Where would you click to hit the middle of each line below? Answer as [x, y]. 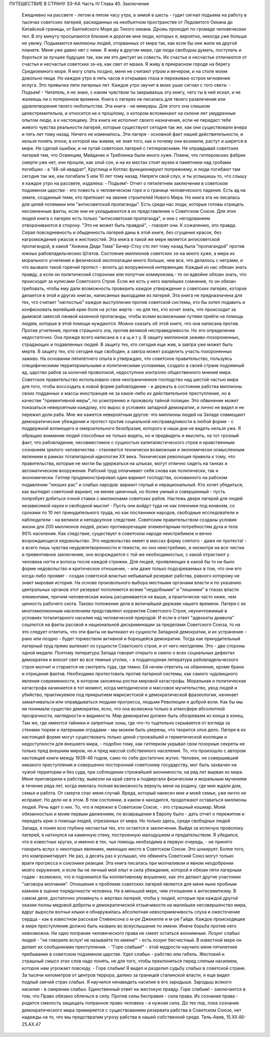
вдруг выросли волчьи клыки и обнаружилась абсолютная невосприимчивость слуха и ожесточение [131, 912]
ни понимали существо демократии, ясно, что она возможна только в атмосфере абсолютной [123, 709]
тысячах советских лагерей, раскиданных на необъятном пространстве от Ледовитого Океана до [127, 22]
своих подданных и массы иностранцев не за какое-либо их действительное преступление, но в [126, 394]
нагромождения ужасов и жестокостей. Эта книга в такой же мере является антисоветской [121, 239]
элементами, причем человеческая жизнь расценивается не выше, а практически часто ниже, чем [129, 596]
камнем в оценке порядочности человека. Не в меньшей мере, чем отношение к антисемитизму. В [129, 891]
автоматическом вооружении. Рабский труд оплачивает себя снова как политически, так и [120, 470]
